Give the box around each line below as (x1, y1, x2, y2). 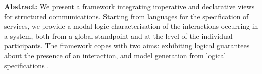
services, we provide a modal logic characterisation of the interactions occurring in (4, 21, 258, 31)
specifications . (4, 60, 49, 70)
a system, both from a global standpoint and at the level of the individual (4, 30, 233, 41)
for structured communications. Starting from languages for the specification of (4, 11, 249, 21)
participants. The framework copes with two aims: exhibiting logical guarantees (4, 40, 250, 51)
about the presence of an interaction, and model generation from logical (4, 50, 226, 60)
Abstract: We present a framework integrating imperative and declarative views (4, 1, 255, 11)
